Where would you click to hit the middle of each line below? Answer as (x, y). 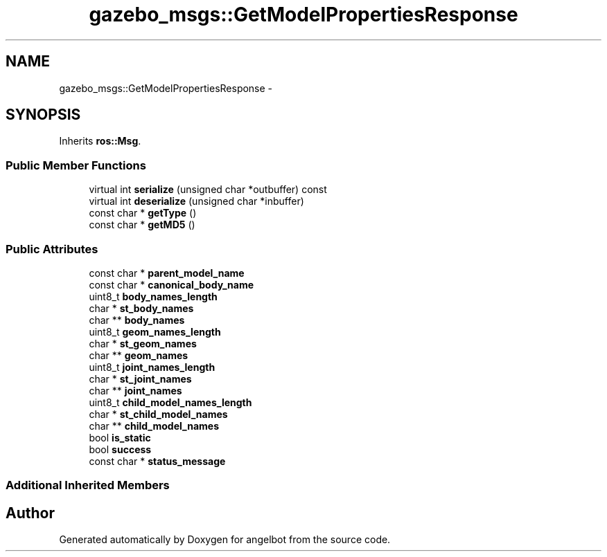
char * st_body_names (141, 308)
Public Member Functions (76, 165)
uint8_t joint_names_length (152, 367)
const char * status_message (157, 461)
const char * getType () (143, 213)
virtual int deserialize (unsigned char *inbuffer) (196, 201)
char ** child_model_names (154, 426)
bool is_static (120, 437)
